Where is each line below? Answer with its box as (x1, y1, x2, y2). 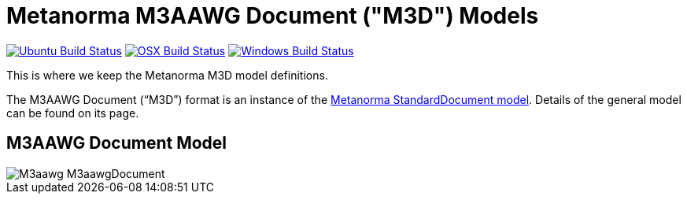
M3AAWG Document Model (6, 133, 227, 154)
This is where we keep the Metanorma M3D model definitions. (6, 68, 328, 82)
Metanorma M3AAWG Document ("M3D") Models (6, 2, 539, 29)
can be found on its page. (6, 106, 139, 120)
